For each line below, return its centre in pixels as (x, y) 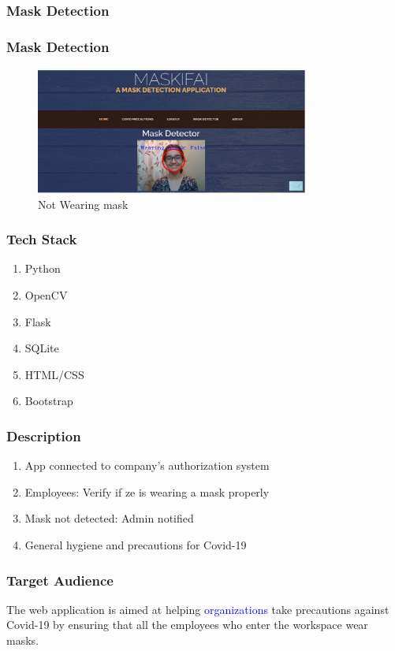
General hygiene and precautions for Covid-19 (136, 545)
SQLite (42, 348)
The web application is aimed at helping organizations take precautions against (198, 609)
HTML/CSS (54, 374)
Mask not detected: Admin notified (109, 518)
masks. (22, 640)
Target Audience (60, 580)
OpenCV (46, 295)
